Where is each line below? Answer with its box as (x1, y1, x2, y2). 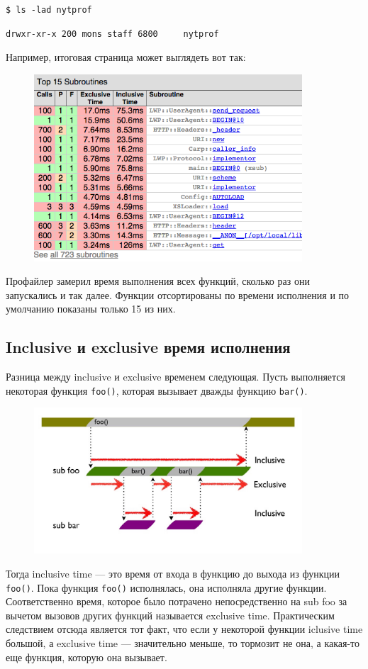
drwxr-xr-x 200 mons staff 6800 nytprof (6, 28, 219, 39)
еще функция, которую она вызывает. (6, 649, 167, 664)
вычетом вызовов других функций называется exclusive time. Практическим (6, 607, 335, 622)
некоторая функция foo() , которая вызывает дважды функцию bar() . (6, 383, 308, 398)
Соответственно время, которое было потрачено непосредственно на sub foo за (6, 594, 347, 609)
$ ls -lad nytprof (6, 5, 92, 15)
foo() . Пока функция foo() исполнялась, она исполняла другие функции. (6, 580, 327, 595)
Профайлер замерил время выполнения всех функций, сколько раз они (6, 274, 310, 288)
